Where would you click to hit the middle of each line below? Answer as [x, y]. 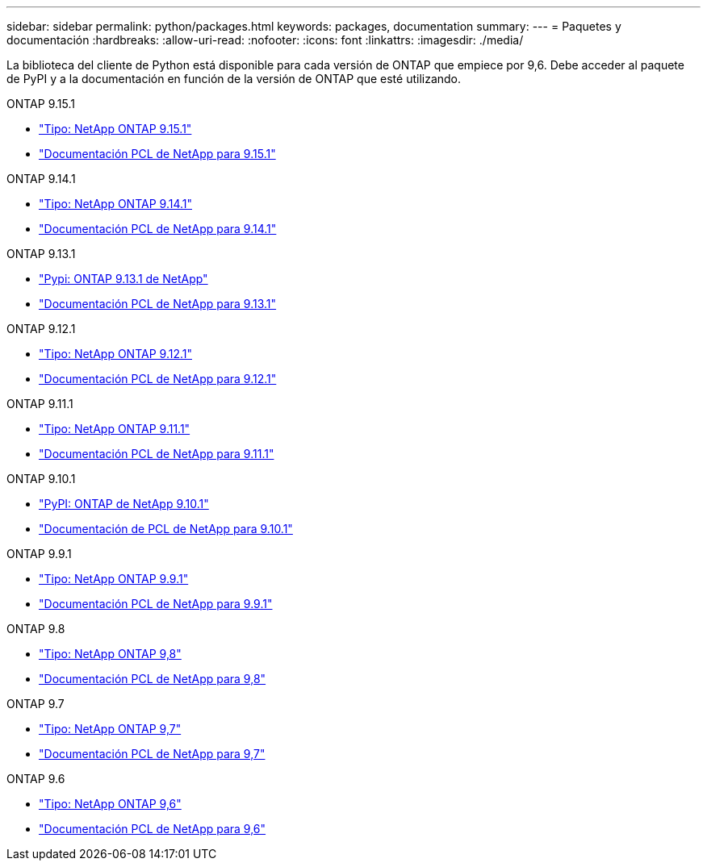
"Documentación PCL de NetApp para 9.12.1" [158, 379]
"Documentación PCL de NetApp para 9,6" [153, 829]
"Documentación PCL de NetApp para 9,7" [152, 754]
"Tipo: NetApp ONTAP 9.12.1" [115, 354]
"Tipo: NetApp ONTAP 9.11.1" [115, 429]
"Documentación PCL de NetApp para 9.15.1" [157, 154]
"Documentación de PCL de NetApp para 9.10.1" [166, 529]
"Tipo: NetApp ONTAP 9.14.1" [116, 204]
